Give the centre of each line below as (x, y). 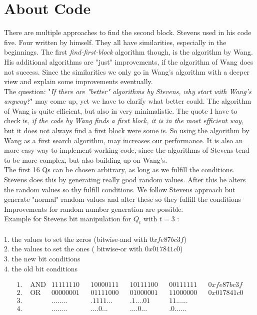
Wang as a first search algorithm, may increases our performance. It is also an (123, 140)
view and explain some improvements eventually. (78, 81)
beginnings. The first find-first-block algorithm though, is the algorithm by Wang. (128, 52)
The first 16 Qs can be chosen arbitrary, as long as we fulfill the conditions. (119, 170)
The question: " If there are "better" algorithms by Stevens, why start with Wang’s (128, 91)
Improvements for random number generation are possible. (94, 209)
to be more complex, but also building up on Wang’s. (86, 160)
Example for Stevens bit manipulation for (68, 219)
